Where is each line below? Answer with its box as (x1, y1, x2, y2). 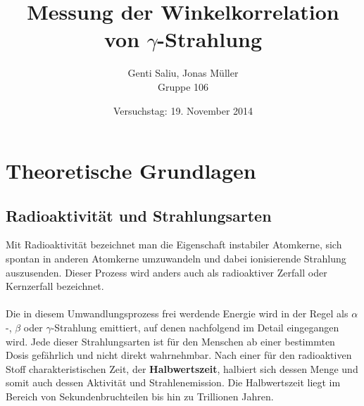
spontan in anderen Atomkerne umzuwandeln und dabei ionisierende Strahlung (6, 251, 346, 266)
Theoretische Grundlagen (6, 156, 256, 185)
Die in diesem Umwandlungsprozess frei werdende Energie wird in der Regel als (6, 306, 349, 321)
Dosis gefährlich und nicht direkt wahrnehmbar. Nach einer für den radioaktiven (6, 348, 352, 362)
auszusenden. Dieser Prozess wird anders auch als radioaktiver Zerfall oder (6, 265, 327, 279)
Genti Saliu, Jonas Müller (127, 65, 239, 80)
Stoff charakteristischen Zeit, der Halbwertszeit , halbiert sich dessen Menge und (6, 361, 358, 376)
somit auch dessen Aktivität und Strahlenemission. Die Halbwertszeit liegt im (6, 375, 341, 390)
